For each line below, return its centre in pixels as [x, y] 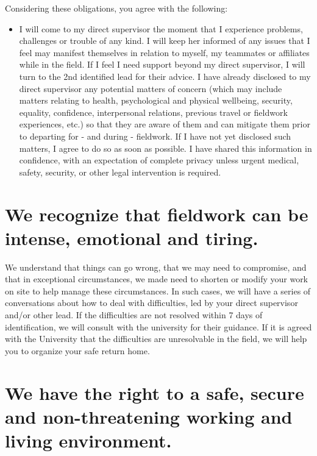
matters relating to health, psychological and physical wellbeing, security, [156, 100]
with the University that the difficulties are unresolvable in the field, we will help [156, 339]
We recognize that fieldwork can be [157, 214]
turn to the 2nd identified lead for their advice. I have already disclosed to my [165, 76]
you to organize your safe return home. [77, 350]
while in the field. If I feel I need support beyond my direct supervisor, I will [162, 64]
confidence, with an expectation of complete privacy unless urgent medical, [159, 160]
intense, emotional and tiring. [132, 237]
